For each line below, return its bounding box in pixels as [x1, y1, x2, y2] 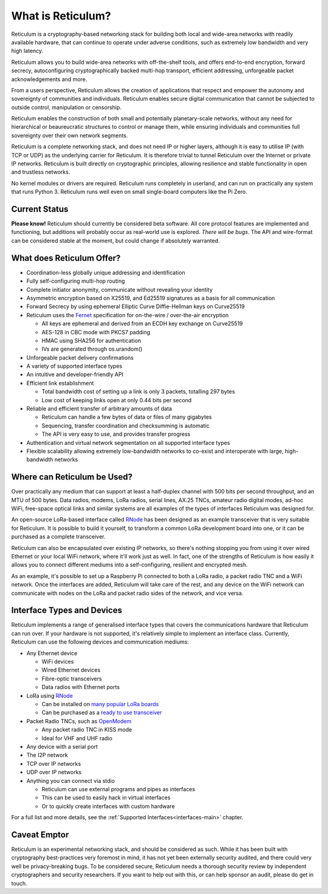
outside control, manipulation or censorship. [11, 103, 121, 111]
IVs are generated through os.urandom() [41, 345, 143, 352]
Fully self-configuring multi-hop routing [26, 277, 125, 285]
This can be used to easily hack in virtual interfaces [41, 794, 171, 802]
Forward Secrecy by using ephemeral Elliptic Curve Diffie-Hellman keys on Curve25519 [26, 303, 245, 310]
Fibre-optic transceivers [41, 675, 103, 682]
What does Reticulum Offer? [11, 253, 121, 263]
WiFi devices [41, 658, 74, 665]
